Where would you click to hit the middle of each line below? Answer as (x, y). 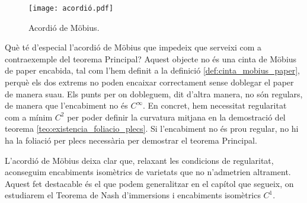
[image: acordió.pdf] (71, 8)
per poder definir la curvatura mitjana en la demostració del (176, 117)
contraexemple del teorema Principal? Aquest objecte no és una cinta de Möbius (151, 58)
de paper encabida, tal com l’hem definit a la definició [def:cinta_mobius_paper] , (153, 70)
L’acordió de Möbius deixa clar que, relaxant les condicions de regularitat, (139, 160)
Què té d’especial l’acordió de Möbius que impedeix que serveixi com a (133, 47)
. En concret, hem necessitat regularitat (215, 105)
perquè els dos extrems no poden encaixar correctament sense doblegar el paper (149, 82)
